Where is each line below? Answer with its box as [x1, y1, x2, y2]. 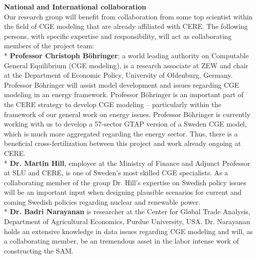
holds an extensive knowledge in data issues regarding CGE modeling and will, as [4, 226, 253, 236]
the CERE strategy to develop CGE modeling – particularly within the [4, 99, 222, 109]
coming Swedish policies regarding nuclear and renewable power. [4, 196, 201, 207]
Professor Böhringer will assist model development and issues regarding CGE [4, 79, 240, 90]
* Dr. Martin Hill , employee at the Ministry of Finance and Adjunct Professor [4, 157, 251, 168]
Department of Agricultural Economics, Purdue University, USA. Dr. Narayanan [4, 216, 250, 227]
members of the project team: [4, 40, 94, 51]
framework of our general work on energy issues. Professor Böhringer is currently [4, 109, 251, 119]
